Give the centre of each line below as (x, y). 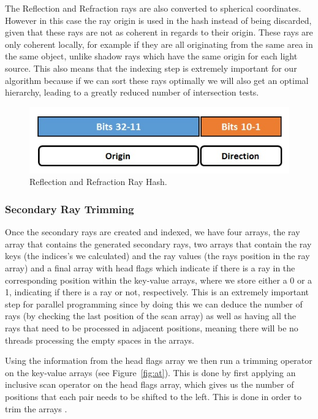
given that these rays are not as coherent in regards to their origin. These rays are (159, 32)
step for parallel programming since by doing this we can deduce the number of (154, 304)
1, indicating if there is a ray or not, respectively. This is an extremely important (157, 292)
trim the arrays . (36, 408)
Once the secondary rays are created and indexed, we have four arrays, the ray (153, 232)
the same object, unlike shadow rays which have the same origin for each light (151, 56)
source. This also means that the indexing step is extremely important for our (151, 68)
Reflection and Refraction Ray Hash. (98, 182)
